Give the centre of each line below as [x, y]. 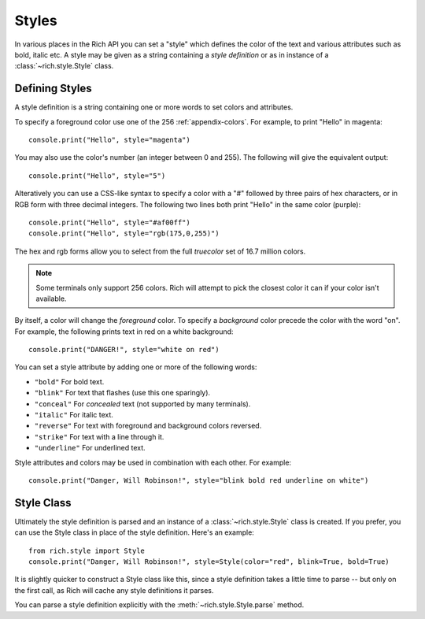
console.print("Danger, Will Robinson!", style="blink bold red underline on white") [199, 480]
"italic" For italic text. [74, 415]
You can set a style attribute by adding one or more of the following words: [136, 367]
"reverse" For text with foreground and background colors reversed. [148, 426]
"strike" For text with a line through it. [99, 436]
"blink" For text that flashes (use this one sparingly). [122, 393]
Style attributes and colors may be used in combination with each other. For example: [153, 462]
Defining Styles [53, 89]
